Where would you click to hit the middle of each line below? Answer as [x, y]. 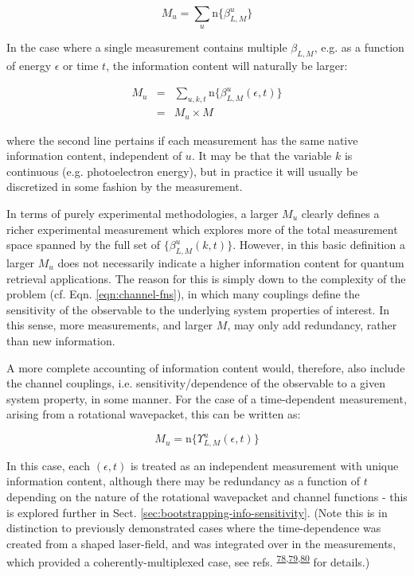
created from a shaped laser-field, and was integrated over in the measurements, [201, 543]
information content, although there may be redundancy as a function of [183, 481]
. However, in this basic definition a [319, 245]
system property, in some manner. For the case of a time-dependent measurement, [207, 398]
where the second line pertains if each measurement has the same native [182, 140]
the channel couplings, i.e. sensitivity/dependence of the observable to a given [196, 383]
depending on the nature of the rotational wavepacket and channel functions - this [207, 497]
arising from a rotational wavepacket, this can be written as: [154, 414]
